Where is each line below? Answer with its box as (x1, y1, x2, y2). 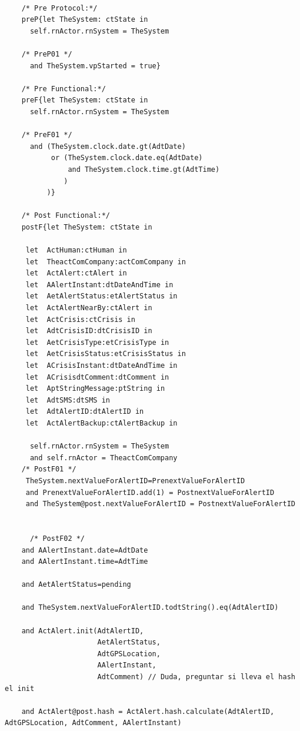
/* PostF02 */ (29, 534, 85, 543)
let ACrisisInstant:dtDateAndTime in (25, 361, 178, 370)
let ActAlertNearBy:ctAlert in (25, 304, 152, 313)
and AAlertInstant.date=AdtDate (21, 546, 148, 554)
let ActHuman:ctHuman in (25, 246, 127, 255)
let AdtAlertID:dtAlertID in (25, 407, 144, 416)
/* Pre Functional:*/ (21, 84, 106, 93)
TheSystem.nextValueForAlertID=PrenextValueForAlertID (25, 476, 245, 485)
